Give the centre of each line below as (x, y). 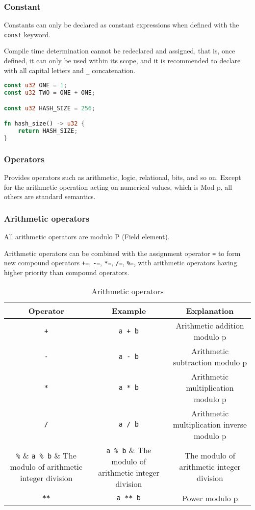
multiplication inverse (210, 424)
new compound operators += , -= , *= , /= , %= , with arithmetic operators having (121, 263)
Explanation (210, 310)
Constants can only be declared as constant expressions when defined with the (122, 25)
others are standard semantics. (50, 196)
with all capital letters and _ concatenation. (70, 70)
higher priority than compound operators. (67, 272)
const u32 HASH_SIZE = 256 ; (50, 108)
